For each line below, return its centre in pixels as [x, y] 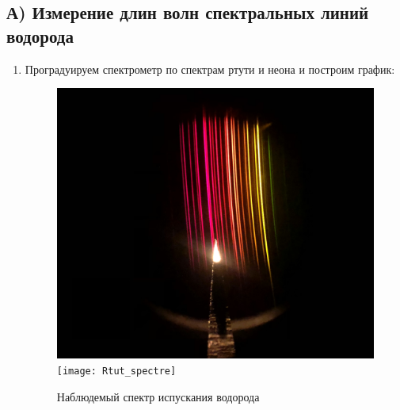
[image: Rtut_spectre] [116, 371]
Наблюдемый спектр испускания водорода [158, 396]
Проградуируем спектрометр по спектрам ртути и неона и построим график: [210, 69]
